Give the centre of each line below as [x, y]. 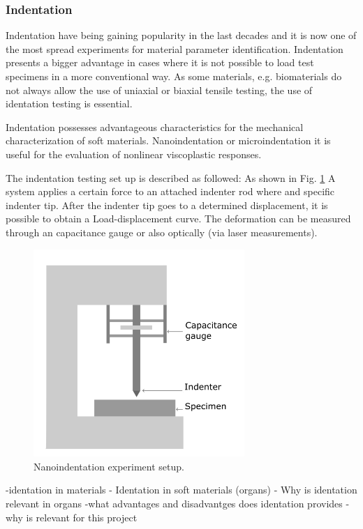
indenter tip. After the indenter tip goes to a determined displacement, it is [167, 205]
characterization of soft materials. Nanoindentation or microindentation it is [168, 140]
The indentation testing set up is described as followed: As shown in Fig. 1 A [171, 177]
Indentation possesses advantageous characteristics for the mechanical [155, 127]
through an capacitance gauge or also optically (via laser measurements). [162, 232]
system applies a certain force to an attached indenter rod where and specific [170, 191]
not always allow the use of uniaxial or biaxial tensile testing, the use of [159, 90]
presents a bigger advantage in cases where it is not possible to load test [160, 62]
